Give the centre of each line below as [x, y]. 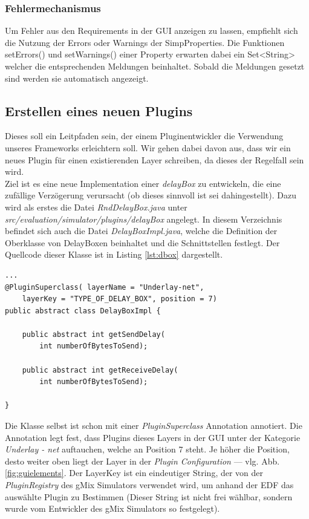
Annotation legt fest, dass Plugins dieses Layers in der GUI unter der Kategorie [153, 437]
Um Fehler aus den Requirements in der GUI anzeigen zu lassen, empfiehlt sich [151, 31]
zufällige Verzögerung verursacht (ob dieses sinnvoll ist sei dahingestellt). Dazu [151, 195]
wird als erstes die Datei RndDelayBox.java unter [96, 207]
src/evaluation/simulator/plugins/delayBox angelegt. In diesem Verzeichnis [144, 219]
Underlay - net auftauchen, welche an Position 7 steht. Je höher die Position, [147, 449]
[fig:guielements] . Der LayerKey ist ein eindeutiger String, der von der [134, 473]
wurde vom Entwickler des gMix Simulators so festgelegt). [112, 508]
